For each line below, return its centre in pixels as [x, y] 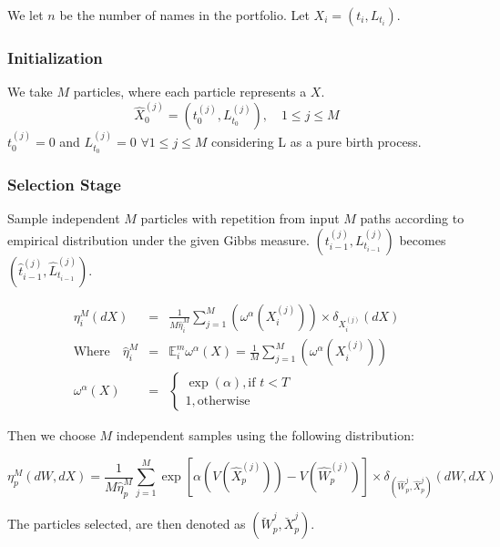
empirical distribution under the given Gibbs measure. [158, 239]
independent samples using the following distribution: [265, 435]
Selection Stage [64, 185]
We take [30, 92]
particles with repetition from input [240, 218]
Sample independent [64, 218]
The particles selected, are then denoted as [127, 524]
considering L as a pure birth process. [316, 142]
